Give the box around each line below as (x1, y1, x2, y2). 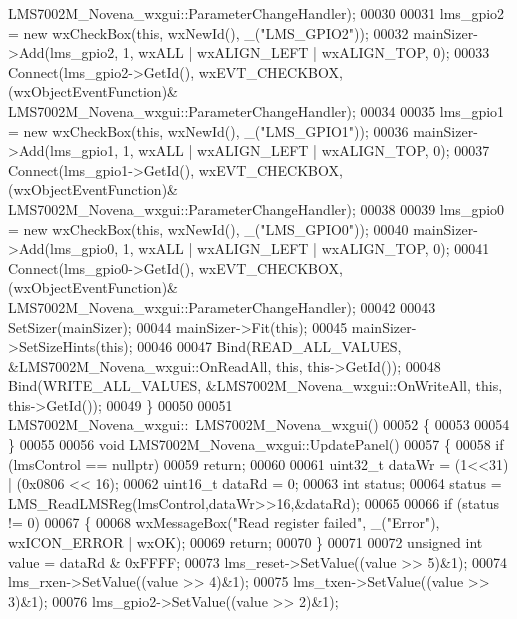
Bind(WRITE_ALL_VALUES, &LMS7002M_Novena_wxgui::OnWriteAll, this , (8, 375, 503, 396)
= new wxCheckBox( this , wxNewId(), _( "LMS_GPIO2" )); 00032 (8, 22, 409, 43)
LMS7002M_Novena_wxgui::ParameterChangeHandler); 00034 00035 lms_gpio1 (8, 100, 505, 121)
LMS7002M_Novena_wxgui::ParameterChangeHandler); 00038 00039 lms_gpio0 (8, 198, 505, 219)
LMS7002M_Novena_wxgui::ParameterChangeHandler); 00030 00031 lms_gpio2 (8, 3, 505, 23)
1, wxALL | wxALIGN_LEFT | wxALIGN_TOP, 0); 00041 (122, 238, 490, 259)
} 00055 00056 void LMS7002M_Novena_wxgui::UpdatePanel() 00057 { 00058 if (8, 434, 504, 455)
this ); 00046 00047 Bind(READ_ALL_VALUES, (100, 336, 402, 357)
